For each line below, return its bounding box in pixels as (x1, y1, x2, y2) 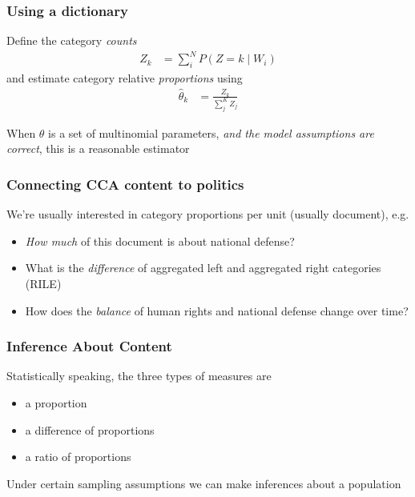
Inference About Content (6, 336, 172, 356)
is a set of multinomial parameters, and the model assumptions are (48, 124, 374, 141)
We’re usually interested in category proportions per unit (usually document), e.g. (6, 206, 409, 222)
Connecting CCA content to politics (6, 174, 244, 194)
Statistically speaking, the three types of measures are (6, 367, 272, 384)
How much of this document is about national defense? (25, 232, 295, 249)
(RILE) (25, 275, 62, 291)
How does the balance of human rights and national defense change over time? (25, 302, 409, 319)
